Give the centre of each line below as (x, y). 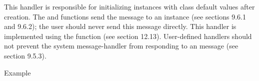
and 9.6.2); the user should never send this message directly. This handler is (120, 26)
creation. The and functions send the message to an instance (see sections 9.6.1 (125, 16)
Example (17, 72)
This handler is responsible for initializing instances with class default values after (129, 6)
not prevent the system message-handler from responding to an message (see (121, 46)
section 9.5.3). (25, 55)
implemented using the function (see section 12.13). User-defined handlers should (128, 36)
